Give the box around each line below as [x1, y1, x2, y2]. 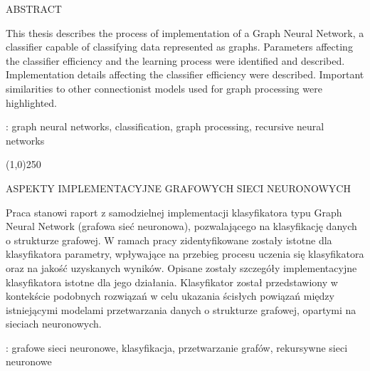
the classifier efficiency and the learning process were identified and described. [6, 53, 345, 68]
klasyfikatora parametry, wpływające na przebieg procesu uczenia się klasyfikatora [6, 246, 364, 261]
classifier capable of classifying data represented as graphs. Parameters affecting [6, 39, 353, 54]
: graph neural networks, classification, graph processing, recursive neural [6, 119, 324, 134]
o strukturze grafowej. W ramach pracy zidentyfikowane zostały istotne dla [6, 232, 332, 247]
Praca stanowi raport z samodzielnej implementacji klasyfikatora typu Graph [6, 204, 342, 219]
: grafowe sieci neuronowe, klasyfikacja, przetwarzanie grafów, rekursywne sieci [6, 340, 348, 355]
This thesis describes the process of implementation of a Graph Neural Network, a [6, 25, 364, 40]
